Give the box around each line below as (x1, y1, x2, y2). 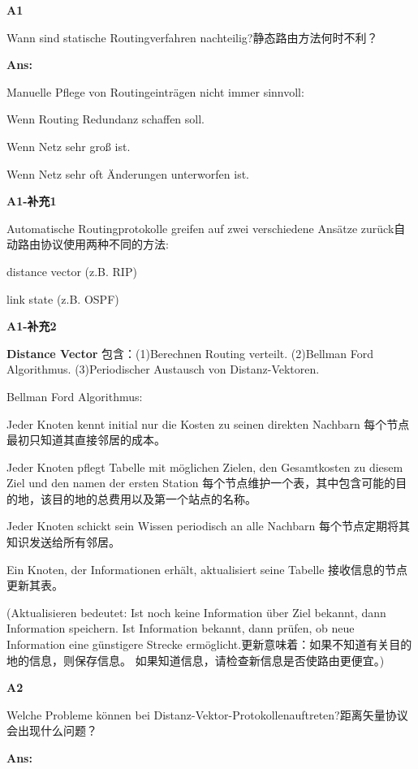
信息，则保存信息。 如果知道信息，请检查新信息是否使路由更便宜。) (28, 651, 385, 668)
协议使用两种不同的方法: (40, 235, 169, 253)
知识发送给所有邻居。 (6, 534, 120, 551)
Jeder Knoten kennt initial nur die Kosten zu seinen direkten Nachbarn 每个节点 (6, 415, 410, 432)
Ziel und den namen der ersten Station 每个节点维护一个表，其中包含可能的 (6, 474, 396, 491)
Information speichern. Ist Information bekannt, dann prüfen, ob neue (6, 620, 355, 637)
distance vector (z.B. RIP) (6, 262, 137, 279)
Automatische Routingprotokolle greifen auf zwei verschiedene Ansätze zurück (6, 219, 394, 236)
